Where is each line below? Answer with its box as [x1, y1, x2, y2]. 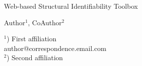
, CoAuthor [28, 17, 62, 27]
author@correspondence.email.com [4, 43, 106, 53]
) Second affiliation [6, 52, 63, 63]
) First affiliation [6, 33, 57, 44]
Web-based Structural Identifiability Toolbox [4, 1, 138, 11]
